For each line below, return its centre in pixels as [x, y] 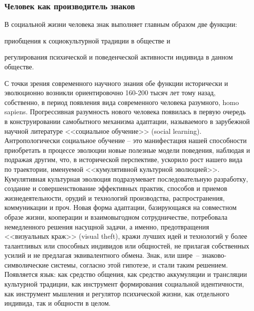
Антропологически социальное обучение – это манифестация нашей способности [126, 140]
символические [27, 264]
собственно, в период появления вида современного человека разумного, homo [122, 102]
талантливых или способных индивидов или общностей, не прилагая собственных [127, 245]
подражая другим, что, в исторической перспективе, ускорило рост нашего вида [124, 159]
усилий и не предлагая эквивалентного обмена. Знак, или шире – [102, 255]
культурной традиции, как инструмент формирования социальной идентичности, [124, 284]
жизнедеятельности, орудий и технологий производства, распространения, [115, 197]
